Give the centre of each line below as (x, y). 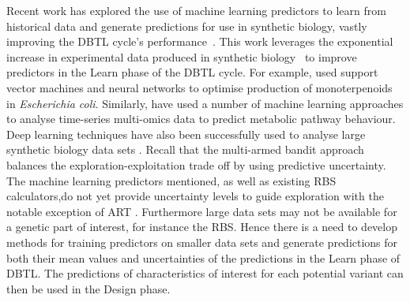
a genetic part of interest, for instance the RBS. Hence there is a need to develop (202, 227)
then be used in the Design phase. (88, 288)
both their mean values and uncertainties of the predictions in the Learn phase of (203, 257)
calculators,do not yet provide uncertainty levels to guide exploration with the (195, 196)
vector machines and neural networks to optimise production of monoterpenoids (199, 87)
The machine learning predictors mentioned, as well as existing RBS (171, 180)
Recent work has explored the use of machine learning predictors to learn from (196, 10)
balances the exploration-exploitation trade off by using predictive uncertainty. (196, 164)
